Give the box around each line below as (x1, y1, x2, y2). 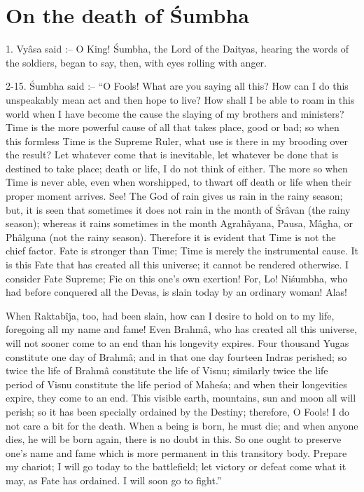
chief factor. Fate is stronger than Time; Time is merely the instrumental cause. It (6, 243, 358, 258)
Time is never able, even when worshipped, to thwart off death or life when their (6, 175, 352, 189)
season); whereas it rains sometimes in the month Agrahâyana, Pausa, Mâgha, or (6, 216, 353, 231)
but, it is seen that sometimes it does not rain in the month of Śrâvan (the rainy (6, 202, 351, 217)
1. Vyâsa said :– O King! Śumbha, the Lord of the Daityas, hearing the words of (6, 41, 349, 56)
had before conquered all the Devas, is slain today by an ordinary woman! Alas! (6, 285, 347, 299)
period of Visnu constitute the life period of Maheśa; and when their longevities (6, 376, 347, 391)
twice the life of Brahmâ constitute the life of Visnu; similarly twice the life (6, 363, 328, 378)
